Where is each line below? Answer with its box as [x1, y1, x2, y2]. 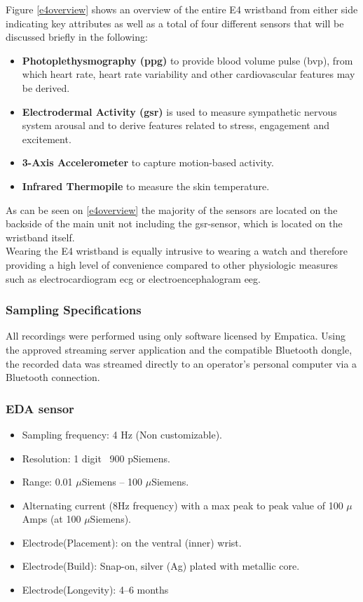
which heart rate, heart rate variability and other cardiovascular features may [22, 67, 355, 81]
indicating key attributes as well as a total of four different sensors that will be [6, 15, 344, 30]
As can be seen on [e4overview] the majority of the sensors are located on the [6, 202, 338, 217]
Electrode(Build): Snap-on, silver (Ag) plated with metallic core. [22, 558, 300, 573]
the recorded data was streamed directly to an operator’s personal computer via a [6, 356, 357, 370]
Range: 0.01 [22, 474, 73, 489]
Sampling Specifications [6, 301, 142, 319]
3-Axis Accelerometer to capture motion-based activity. [22, 155, 274, 170]
